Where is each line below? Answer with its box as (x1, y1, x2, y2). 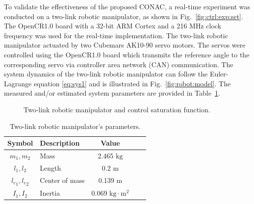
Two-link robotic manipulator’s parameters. (10, 121, 141, 131)
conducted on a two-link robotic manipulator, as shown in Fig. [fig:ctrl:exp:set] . (4, 11, 243, 21)
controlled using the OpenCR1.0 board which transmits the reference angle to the (4, 49, 250, 59)
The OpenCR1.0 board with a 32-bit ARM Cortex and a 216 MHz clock (4, 21, 222, 31)
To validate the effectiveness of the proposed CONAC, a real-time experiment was (4, 1, 251, 11)
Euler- (209, 69, 229, 79)
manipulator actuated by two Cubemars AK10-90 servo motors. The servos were (4, 40, 246, 50)
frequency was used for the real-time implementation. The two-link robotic (4, 30, 228, 40)
